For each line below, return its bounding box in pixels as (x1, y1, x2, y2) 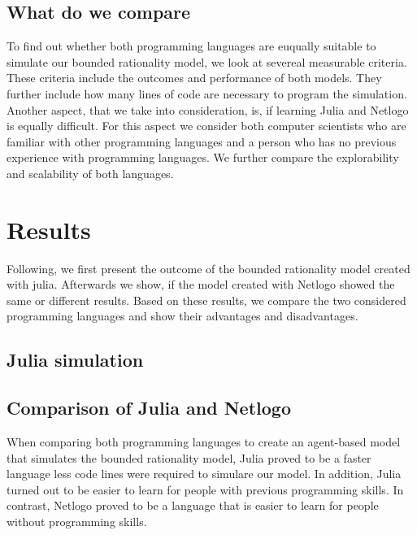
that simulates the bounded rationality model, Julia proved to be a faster (7, 449, 371, 466)
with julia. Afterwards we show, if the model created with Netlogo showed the (7, 276, 395, 293)
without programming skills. (7, 513, 147, 529)
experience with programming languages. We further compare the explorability (7, 149, 399, 166)
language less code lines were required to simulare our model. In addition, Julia (7, 465, 402, 482)
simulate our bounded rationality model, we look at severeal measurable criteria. (7, 53, 407, 70)
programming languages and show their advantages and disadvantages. (7, 307, 358, 324)
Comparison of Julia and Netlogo (7, 395, 291, 420)
